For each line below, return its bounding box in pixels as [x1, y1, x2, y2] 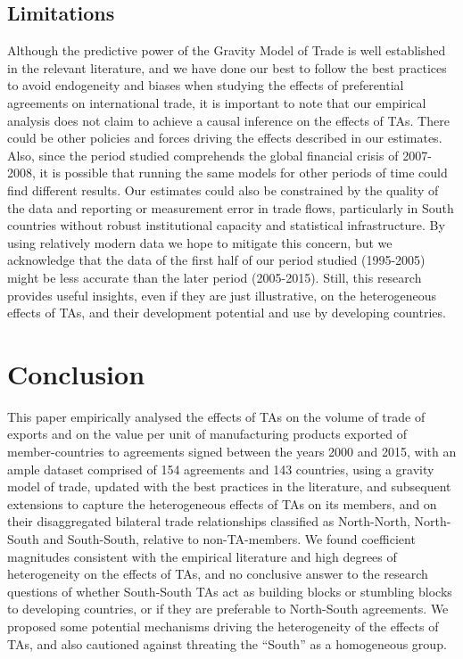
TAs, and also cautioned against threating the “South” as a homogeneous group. [7, 634, 447, 653]
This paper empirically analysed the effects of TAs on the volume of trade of [7, 407, 426, 425]
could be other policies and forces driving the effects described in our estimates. [7, 128, 442, 147]
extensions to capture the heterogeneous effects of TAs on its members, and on [7, 494, 437, 513]
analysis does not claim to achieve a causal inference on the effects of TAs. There [7, 111, 450, 129]
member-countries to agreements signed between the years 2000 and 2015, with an [7, 442, 457, 461]
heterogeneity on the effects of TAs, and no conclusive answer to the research [7, 564, 428, 583]
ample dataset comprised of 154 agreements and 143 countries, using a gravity [7, 459, 434, 478]
